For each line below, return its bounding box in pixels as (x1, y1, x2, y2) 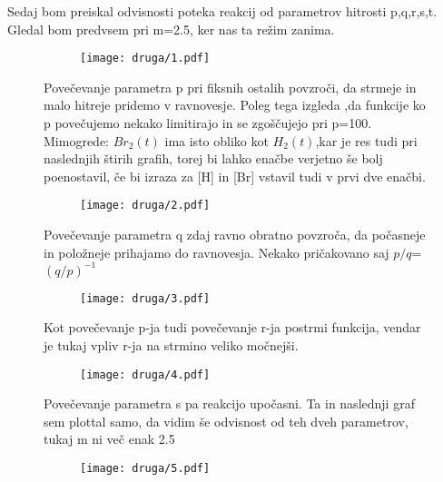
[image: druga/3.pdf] (80, 291, 211, 305)
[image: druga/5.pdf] (80, 462, 211, 476)
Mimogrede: (44, 131, 109, 150)
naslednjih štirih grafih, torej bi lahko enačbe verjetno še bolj (44, 149, 383, 168)
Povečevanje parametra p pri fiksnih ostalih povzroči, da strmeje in (44, 77, 417, 96)
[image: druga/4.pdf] (80, 368, 211, 381)
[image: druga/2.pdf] (80, 199, 211, 212)
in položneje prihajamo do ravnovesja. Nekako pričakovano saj (44, 242, 389, 261)
